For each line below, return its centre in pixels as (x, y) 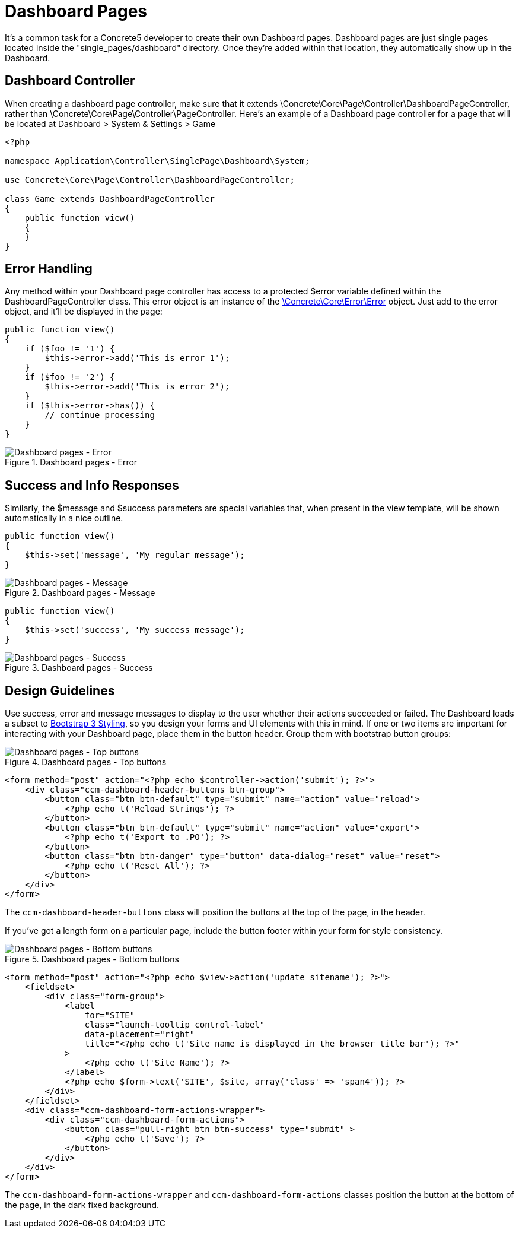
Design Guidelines (60, 690)
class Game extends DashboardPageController (110, 199)
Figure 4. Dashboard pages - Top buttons (86, 762)
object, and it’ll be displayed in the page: (84, 312)
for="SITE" (110, 1015)
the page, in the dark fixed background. (82, 1205)
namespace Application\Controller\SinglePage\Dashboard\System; (157, 161)
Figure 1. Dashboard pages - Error (71, 462)
